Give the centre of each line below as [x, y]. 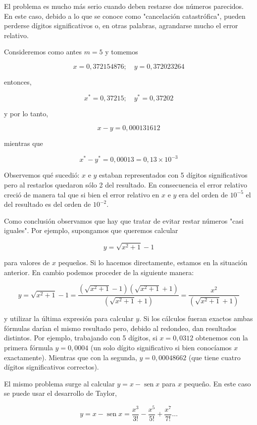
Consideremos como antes [43, 52]
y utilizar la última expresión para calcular [69, 318]
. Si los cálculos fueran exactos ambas [196, 318]
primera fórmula [28, 347]
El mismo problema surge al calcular [59, 383]
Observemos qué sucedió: [42, 175]
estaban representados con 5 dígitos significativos [173, 175]
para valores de [27, 262]
